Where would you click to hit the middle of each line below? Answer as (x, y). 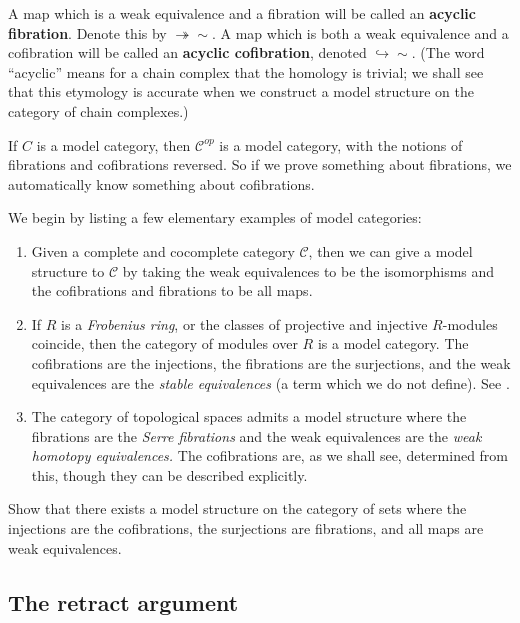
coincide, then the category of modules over (164, 343)
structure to (68, 270)
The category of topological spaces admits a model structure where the (249, 416)
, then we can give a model (390, 250)
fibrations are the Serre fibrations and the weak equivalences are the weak (256, 435)
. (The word (448, 52)
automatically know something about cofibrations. (161, 183)
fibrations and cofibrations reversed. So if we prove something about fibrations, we (260, 164)
